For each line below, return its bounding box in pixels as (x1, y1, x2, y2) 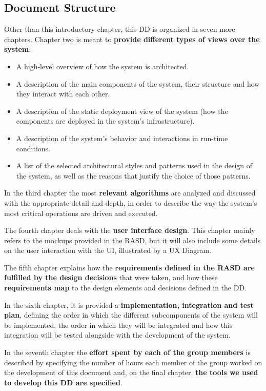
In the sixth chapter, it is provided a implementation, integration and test (4, 299, 254, 310)
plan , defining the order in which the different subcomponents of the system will (4, 309, 258, 320)
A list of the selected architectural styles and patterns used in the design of (16, 160, 253, 171)
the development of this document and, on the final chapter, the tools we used (4, 367, 258, 378)
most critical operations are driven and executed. (4, 207, 158, 218)
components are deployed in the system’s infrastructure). (16, 115, 195, 126)
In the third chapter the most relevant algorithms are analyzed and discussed (4, 187, 256, 198)
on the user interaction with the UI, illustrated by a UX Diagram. (4, 245, 212, 256)
